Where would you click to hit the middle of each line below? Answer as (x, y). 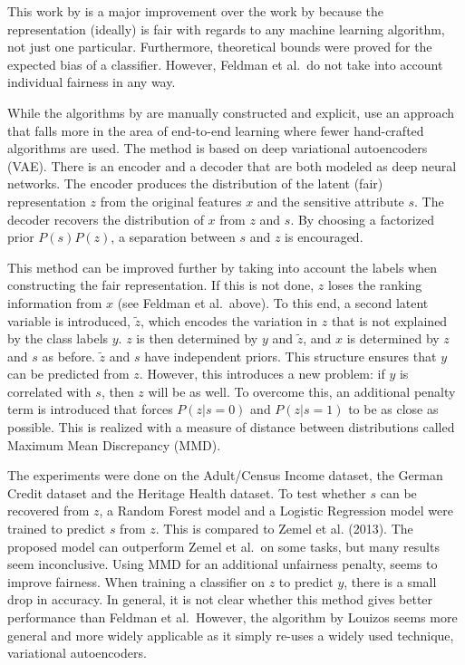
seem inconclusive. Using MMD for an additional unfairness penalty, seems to (223, 564)
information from (55, 302)
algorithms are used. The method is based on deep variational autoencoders (218, 148)
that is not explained (389, 320)
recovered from (48, 511)
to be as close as (393, 409)
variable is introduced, (69, 320)
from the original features (171, 201)
